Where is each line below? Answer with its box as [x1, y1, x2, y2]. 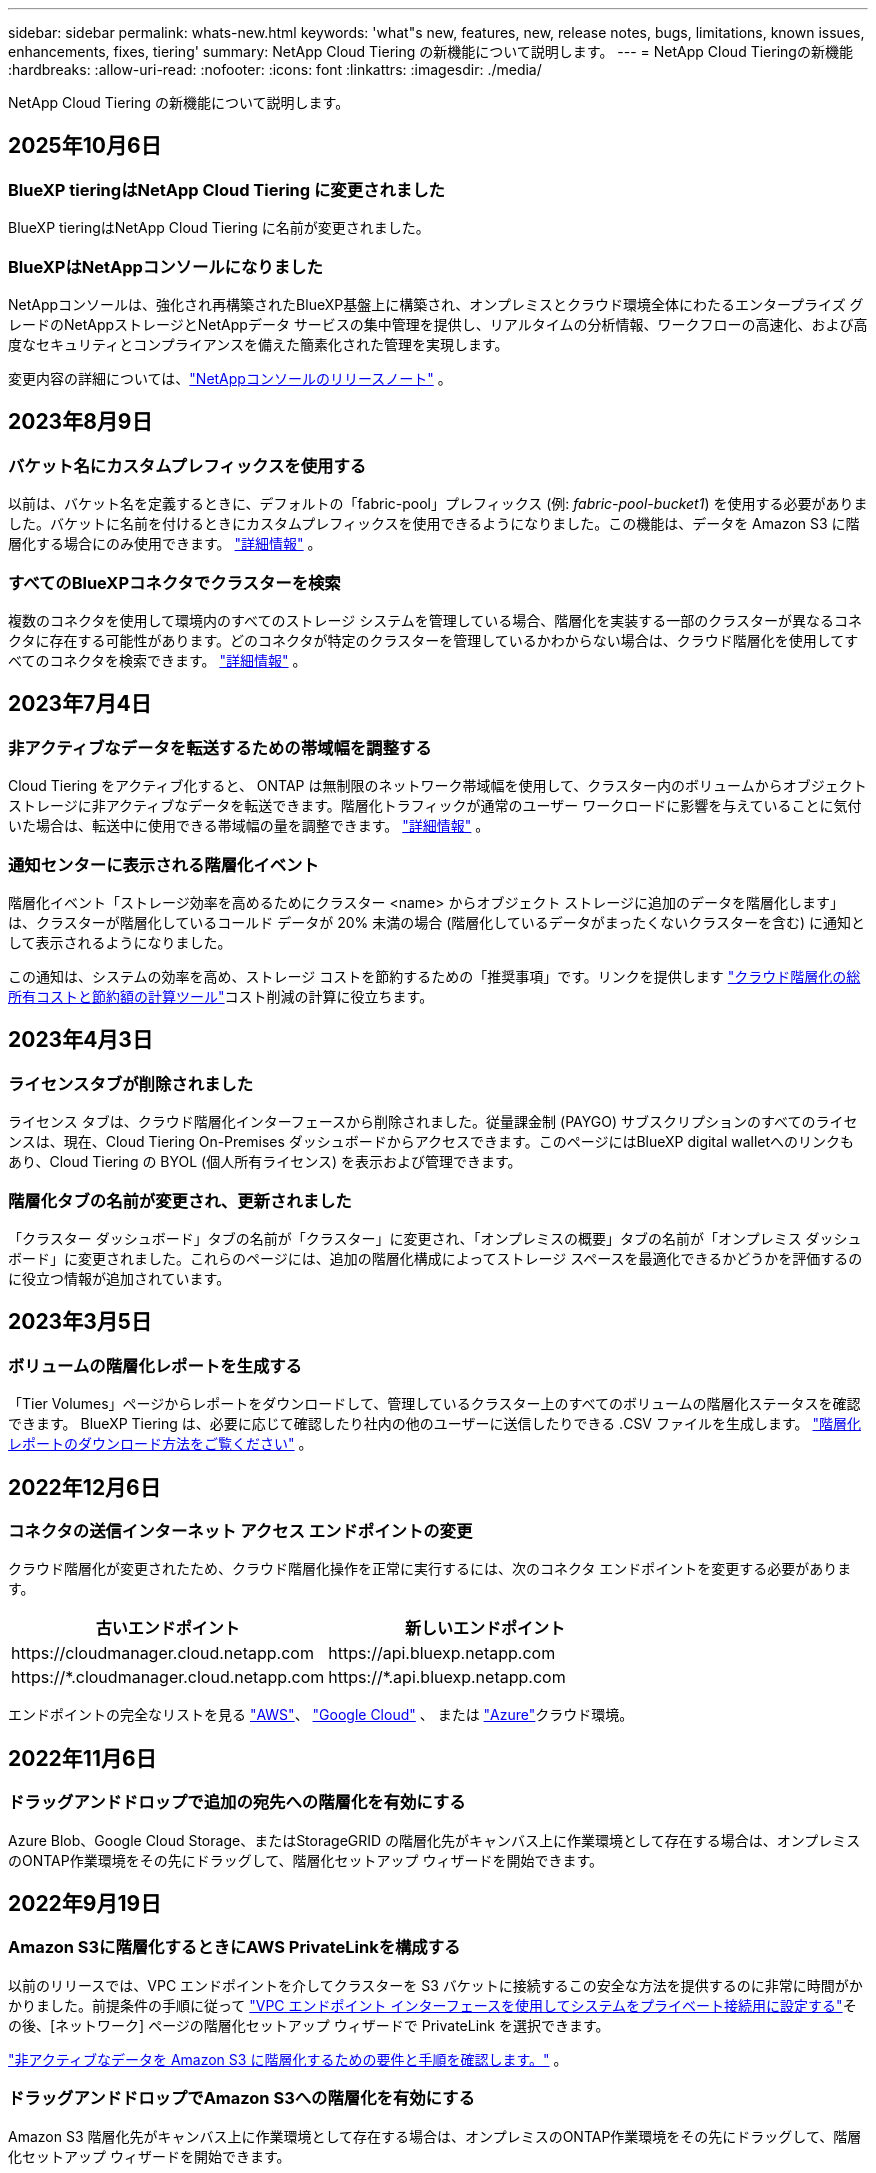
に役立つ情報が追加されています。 [8, 1269, 231, 1287]
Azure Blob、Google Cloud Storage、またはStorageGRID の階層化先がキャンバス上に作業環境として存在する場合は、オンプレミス [8, 1831, 861, 1849]
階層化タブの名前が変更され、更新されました [8, 1190, 352, 1211]
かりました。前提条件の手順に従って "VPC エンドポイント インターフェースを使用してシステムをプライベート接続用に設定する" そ [8, 1996, 857, 2014]
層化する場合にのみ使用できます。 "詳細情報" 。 [8, 535, 322, 553]
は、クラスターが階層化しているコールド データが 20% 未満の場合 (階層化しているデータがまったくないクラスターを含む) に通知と [8, 913, 866, 931]
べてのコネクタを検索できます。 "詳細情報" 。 [8, 651, 307, 669]
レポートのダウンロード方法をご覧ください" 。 [8, 1435, 313, 1453]
